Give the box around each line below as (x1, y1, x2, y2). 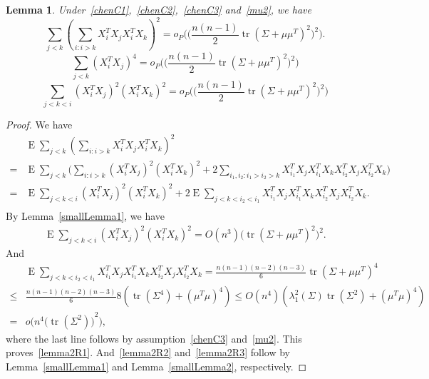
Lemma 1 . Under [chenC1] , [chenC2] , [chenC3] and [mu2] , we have (6, 2, 311, 16)
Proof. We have (6, 117, 73, 132)
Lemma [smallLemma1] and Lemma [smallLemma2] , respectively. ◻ (6, 359, 307, 373)
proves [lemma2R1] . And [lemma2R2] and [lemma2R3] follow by (6, 345, 290, 360)
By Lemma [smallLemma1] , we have (6, 208, 165, 223)
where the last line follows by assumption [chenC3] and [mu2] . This (6, 330, 302, 345)
